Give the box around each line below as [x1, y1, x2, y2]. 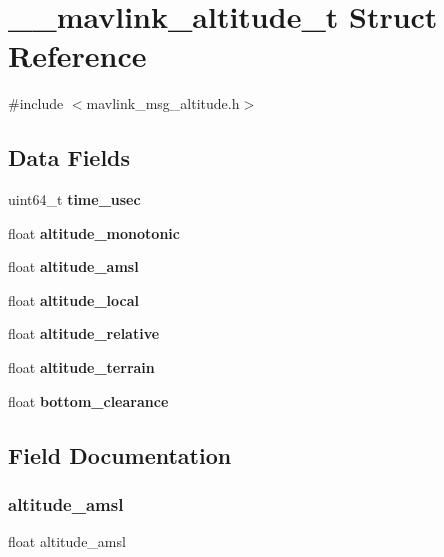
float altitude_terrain [8, 357, 155, 378]
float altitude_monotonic [8, 222, 180, 243]
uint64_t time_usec [8, 189, 141, 210]
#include [8, 93, 64, 114]
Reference [8, 35, 147, 76]
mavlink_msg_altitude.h [86, 93, 240, 114]
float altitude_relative [8, 323, 160, 344]
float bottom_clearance [8, 390, 169, 411]
